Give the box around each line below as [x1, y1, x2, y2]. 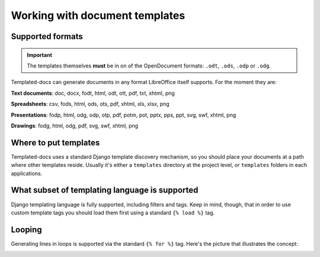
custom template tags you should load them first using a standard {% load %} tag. [11, 209, 215, 216]
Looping [11, 224, 42, 234]
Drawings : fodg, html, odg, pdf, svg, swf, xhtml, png [11, 122, 139, 129]
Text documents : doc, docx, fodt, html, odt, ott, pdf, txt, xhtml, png [11, 89, 175, 97]
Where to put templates [11, 137, 100, 147]
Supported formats [11, 31, 83, 41]
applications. [11, 169, 43, 177]
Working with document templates [11, 9, 185, 22]
